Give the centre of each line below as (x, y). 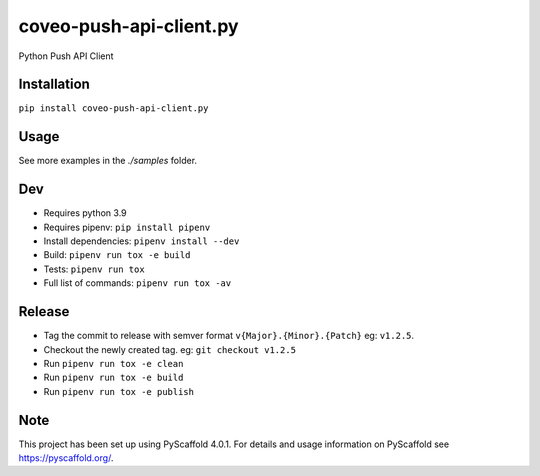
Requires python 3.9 (85, 213)
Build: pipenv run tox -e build (117, 255)
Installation (54, 84)
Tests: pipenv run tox (94, 269)
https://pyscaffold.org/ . (66, 457)
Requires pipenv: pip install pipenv (127, 227)
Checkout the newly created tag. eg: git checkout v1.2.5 (170, 349)
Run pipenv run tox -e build (113, 377)
